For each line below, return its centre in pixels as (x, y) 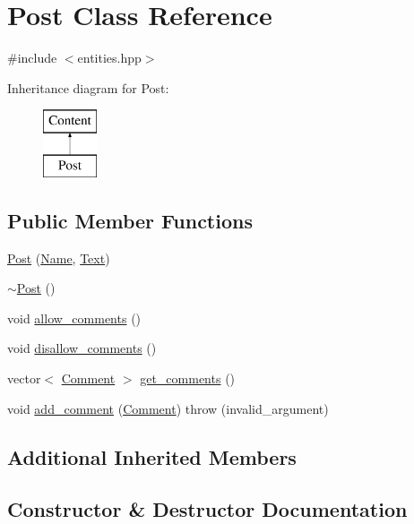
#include (32, 58)
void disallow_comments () (82, 348)
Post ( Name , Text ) (59, 258)
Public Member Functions (130, 220)
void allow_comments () (74, 318)
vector (24, 378)
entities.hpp (109, 58)
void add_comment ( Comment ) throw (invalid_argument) (168, 408)
